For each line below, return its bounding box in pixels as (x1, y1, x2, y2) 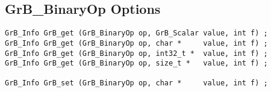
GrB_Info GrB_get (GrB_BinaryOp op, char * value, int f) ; (5, 38, 268, 48)
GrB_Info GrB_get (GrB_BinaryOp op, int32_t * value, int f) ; (5, 49, 268, 58)
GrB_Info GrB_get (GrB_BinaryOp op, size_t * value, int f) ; (5, 59, 268, 68)
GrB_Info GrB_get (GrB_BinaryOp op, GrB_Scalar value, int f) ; (5, 29, 268, 38)
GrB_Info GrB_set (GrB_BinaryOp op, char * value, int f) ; (5, 79, 268, 88)
